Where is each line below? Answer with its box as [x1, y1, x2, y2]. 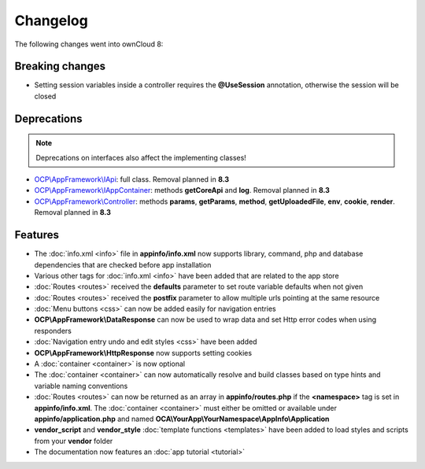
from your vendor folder [34, 436, 113, 445]
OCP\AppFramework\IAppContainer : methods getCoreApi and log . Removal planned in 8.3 [34, 186, 331, 195]
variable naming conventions [34, 381, 128, 390]
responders [34, 326, 72, 335]
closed [34, 91, 57, 101]
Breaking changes [14, 60, 106, 73]
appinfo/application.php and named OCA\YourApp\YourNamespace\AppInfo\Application [34, 414, 330, 423]
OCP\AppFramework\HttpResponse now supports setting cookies [34, 348, 252, 357]
